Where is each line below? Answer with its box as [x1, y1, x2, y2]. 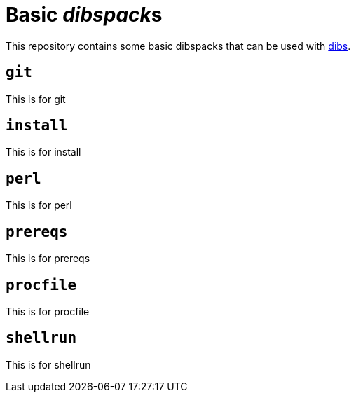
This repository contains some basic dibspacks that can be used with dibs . [6, 39, 351, 52]
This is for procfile [6, 305, 90, 317]
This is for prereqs [6, 252, 90, 265]
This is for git [6, 92, 66, 105]
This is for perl [6, 199, 72, 212]
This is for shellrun [6, 358, 91, 371]
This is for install [6, 146, 81, 158]
